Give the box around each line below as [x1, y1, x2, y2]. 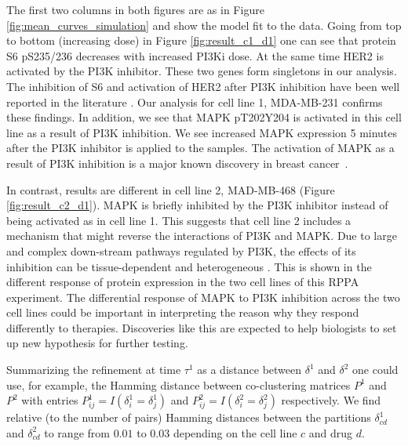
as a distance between [197, 361, 302, 378]
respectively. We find [281, 392, 381, 408]
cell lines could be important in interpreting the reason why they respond [6, 304, 359, 321]
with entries [21, 392, 78, 408]
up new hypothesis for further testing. [6, 335, 188, 351]
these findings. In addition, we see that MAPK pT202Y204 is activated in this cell [6, 109, 402, 125]
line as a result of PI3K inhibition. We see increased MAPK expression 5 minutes [6, 124, 398, 140]
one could [352, 361, 399, 378]
